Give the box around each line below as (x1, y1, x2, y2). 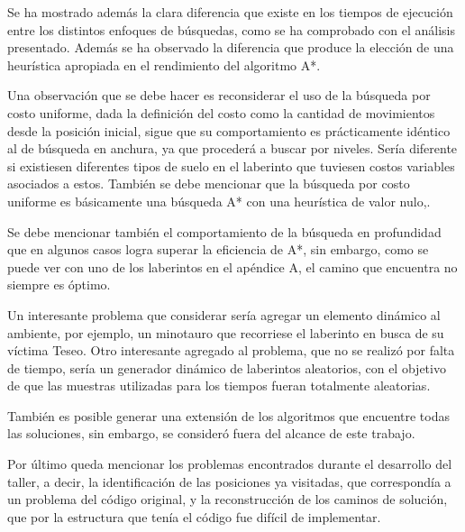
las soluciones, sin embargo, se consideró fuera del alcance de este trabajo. (7, 424, 415, 443)
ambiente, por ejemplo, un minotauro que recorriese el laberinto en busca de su (7, 323, 444, 342)
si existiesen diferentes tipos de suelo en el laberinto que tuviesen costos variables (7, 156, 455, 175)
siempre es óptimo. (7, 275, 111, 294)
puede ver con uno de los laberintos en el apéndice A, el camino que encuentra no (7, 257, 458, 276)
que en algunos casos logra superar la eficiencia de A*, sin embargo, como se (7, 240, 429, 259)
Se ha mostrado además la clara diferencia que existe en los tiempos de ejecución (7, 3, 453, 21)
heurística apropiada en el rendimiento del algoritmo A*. (7, 55, 321, 74)
